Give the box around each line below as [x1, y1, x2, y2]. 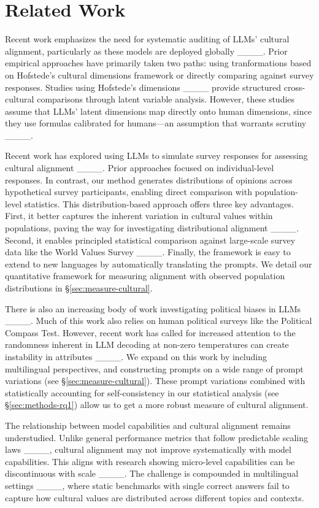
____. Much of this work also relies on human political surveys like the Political [5, 314, 312, 327]
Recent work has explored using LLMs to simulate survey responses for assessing [5, 149, 308, 162]
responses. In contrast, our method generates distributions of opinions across [5, 173, 293, 186]
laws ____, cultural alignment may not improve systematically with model [5, 443, 291, 456]
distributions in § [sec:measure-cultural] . [5, 282, 153, 294]
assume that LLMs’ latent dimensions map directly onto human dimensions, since [5, 104, 312, 117]
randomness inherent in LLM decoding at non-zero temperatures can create [5, 338, 289, 351]
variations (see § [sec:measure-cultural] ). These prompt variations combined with [5, 374, 306, 387]
